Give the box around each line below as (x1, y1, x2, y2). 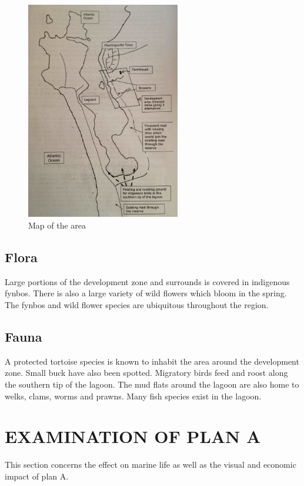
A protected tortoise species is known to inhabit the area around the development (5, 355, 299, 367)
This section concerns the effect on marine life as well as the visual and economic (5, 458, 296, 471)
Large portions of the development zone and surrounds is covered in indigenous (5, 275, 290, 287)
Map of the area (28, 219, 86, 232)
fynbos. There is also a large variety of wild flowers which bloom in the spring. (5, 287, 287, 299)
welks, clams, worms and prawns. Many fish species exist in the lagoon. (5, 389, 262, 402)
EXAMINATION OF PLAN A (5, 424, 261, 448)
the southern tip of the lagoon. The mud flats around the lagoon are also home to (5, 378, 299, 390)
